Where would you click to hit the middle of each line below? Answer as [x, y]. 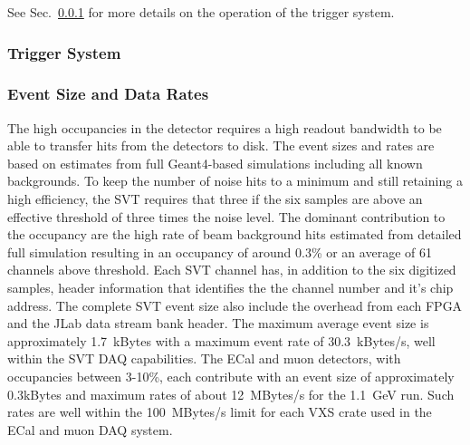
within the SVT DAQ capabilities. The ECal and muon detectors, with [204, 358]
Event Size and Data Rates [108, 94]
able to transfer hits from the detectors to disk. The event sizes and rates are [221, 145]
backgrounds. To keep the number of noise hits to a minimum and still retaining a [235, 181]
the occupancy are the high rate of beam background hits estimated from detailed [235, 234]
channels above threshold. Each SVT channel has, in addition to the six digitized [232, 270]
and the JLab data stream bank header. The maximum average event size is [218, 323]
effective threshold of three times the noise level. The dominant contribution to [226, 216]
